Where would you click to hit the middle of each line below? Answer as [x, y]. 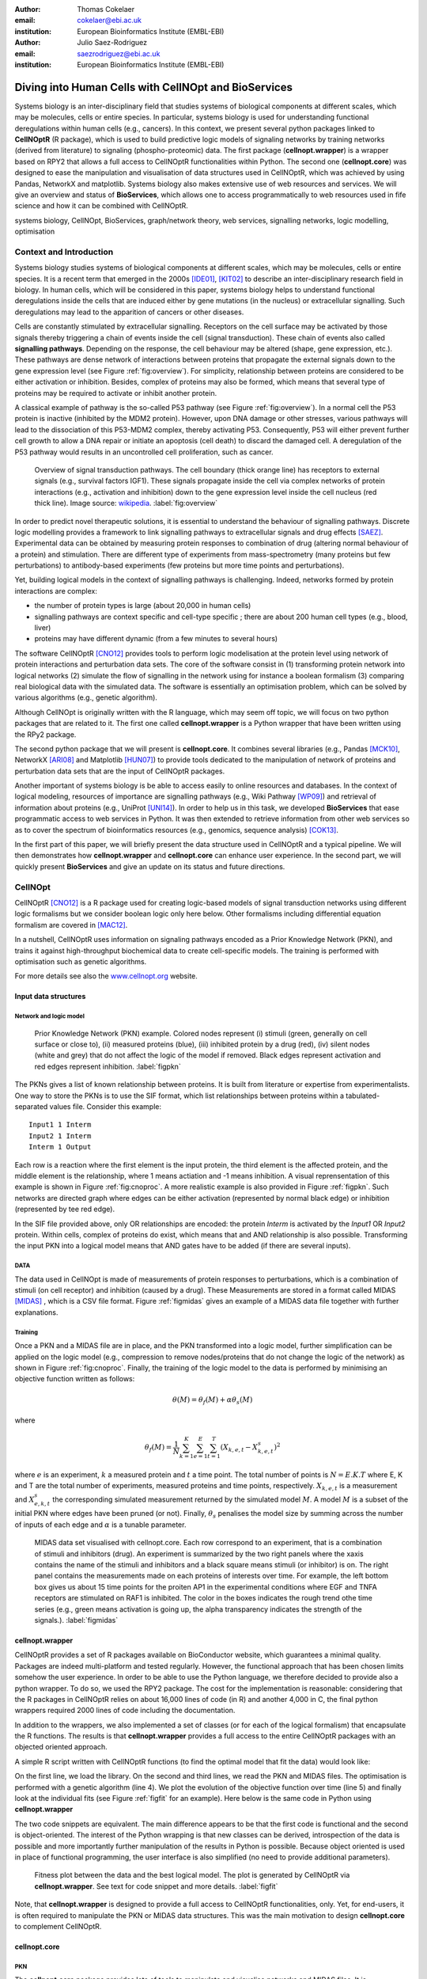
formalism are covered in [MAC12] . [71, 925]
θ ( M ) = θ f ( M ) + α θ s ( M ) [213, 1400]
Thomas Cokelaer [106, 9]
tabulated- [363, 1096]
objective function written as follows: [75, 1379]
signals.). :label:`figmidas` [76, 1620]
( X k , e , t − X [239, 1449]
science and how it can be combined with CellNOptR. [102, 206]
